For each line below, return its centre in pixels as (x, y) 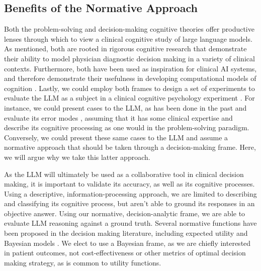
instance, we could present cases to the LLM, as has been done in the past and (125, 107)
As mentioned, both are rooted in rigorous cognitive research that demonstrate (125, 49)
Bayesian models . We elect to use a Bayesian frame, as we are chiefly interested (127, 243)
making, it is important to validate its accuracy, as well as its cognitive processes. (129, 184)
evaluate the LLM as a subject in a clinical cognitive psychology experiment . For (129, 98)
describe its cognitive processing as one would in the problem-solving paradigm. (127, 127)
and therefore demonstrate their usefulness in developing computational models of (130, 78)
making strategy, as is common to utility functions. (83, 262)
